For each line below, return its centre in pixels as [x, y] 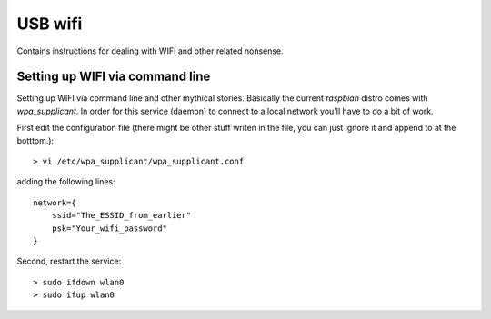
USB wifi [50, 24]
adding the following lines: [66, 182]
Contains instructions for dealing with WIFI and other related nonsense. [150, 51]
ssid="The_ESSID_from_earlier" [121, 215]
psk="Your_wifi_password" [110, 228]
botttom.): [35, 140]
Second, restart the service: [69, 261]
